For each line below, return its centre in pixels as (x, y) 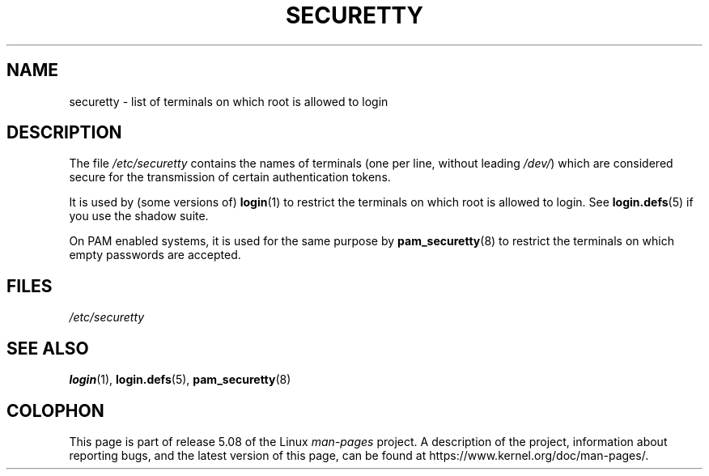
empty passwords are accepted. (155, 255)
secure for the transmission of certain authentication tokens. (230, 177)
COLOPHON (55, 410)
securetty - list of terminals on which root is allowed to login (229, 101)
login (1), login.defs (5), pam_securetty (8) (180, 380)
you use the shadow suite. (139, 216)
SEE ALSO (48, 348)
